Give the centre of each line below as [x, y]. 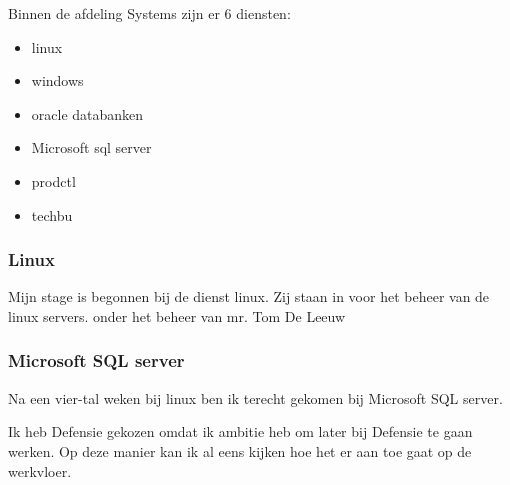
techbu [52, 214]
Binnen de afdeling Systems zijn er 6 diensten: [149, 13]
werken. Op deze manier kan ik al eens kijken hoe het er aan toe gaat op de [240, 450]
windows [57, 80]
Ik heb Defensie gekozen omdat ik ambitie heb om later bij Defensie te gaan [240, 431]
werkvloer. [40, 470]
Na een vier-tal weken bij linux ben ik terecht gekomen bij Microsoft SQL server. [255, 397]
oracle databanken [87, 113]
